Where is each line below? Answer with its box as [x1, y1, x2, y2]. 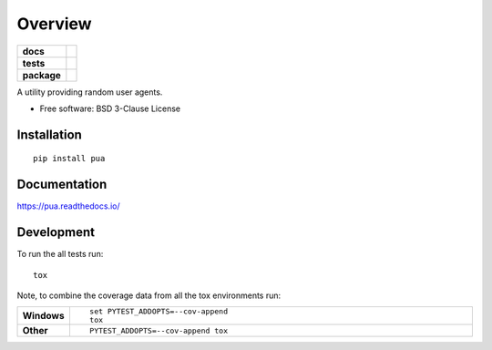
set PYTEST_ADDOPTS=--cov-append [89, 306, 228, 316]
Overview [16, 14, 92, 34]
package [22, 68, 61, 81]
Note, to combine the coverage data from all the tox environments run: [16, 290, 282, 301]
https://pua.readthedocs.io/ [16, 201, 120, 211]
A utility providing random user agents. [16, 87, 163, 98]
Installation [16, 127, 82, 142]
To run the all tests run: [16, 249, 104, 260]
